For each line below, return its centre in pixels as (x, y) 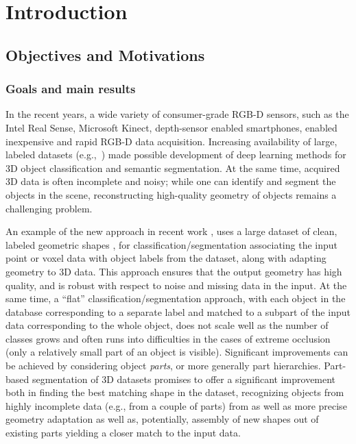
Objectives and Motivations (105, 54)
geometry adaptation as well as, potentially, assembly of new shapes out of (162, 419)
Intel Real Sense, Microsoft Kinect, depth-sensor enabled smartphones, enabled (171, 127)
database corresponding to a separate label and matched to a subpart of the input (178, 311)
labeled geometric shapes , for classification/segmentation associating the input (172, 244)
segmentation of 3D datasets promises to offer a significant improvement (184, 379)
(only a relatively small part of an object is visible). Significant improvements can (177, 352)
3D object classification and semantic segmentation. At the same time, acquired (173, 168)
